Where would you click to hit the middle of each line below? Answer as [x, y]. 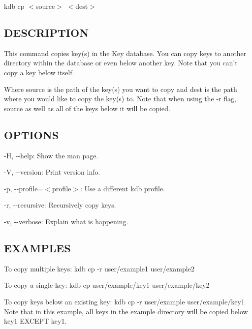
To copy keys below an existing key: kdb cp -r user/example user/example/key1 [124, 301]
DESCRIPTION [47, 32]
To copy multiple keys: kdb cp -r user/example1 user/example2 [99, 268]
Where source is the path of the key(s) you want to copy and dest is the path [121, 89]
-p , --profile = [24, 188]
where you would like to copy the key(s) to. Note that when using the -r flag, [120, 99]
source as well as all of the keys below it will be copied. [87, 108]
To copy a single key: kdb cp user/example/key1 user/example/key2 [107, 285]
